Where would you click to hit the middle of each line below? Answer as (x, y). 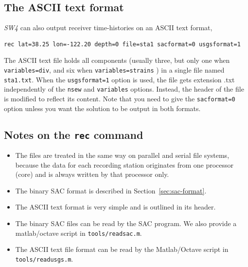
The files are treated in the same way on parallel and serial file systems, (122, 155)
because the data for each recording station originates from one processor (124, 164)
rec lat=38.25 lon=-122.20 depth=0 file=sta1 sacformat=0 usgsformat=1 (122, 44)
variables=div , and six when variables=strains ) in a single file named (114, 70)
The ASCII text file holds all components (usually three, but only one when (117, 60)
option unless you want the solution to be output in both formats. (102, 108)
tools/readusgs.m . (44, 258)
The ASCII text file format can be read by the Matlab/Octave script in (122, 249)
